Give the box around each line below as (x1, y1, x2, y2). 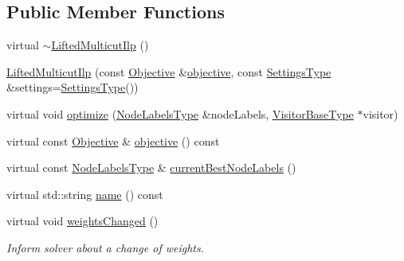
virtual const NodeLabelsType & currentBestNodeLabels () (6, 159, 296, 176)
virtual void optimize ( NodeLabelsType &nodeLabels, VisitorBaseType (6, 105, 354, 122)
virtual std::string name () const (6, 185, 163, 202)
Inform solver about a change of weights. (6, 239, 205, 255)
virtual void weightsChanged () (6, 212, 159, 229)
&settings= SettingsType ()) (6, 79, 139, 95)
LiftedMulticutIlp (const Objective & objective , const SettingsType (6, 63, 331, 80)
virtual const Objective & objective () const (6, 132, 220, 149)
